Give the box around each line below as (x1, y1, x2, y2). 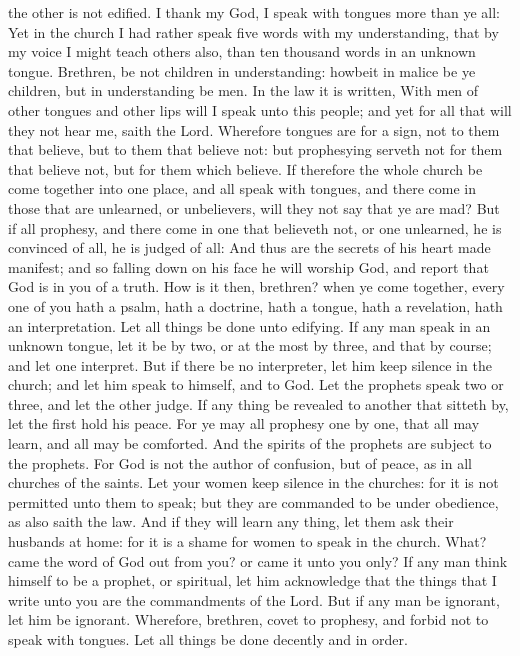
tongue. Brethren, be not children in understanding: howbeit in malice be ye (8, 60, 476, 81)
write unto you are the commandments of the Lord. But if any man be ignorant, (8, 589, 500, 610)
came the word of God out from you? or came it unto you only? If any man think (8, 550, 508, 571)
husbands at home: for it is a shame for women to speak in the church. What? (8, 531, 487, 552)
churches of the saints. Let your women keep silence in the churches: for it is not (8, 472, 499, 493)
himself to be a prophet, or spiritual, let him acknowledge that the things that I (8, 570, 497, 591)
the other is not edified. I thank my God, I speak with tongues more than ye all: (8, 2, 500, 22)
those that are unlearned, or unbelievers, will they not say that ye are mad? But (8, 197, 500, 218)
